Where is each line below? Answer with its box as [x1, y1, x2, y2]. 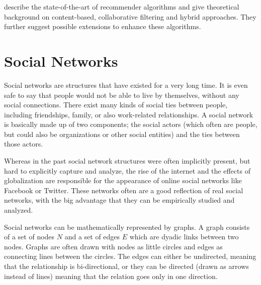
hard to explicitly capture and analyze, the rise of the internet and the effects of [4, 165, 250, 176]
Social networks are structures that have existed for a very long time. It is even [4, 79, 248, 90]
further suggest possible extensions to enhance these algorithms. [4, 21, 201, 32]
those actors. [4, 138, 43, 149]
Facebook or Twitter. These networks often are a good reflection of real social [4, 185, 243, 195]
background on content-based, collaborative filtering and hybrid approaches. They [4, 11, 256, 22]
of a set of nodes [4, 231, 55, 242]
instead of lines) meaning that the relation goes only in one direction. [4, 270, 218, 281]
